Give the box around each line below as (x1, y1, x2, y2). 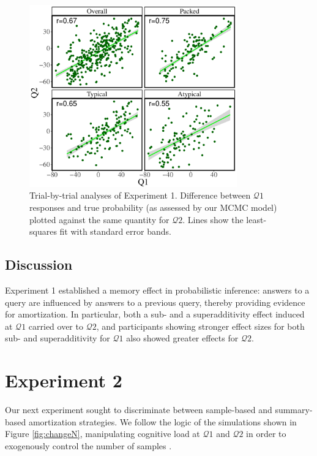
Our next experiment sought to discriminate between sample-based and (5, 403, 272, 416)
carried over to (28, 319, 83, 332)
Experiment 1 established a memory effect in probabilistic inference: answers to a (5, 283, 310, 296)
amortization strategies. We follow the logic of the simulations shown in (28, 415, 297, 428)
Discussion (5, 255, 73, 274)
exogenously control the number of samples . (5, 439, 172, 452)
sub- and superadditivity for (5, 332, 110, 344)
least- (246, 213, 267, 226)
